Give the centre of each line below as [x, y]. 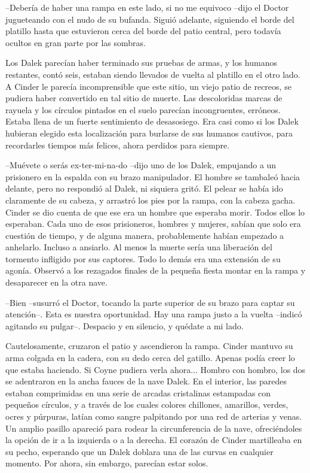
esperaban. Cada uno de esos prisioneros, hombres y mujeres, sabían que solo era [153, 224]
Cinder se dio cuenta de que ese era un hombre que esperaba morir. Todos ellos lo [155, 212]
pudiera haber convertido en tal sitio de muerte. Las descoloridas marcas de [144, 98]
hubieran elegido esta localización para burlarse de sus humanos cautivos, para [149, 133]
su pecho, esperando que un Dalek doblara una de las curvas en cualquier [139, 451]
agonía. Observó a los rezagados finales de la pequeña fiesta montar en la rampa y [156, 270]
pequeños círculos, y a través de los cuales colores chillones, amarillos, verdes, [147, 404]
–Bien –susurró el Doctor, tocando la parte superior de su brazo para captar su [150, 302]
